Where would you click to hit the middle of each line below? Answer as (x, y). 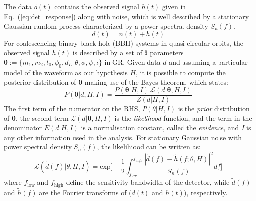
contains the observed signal (97, 6)
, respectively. (207, 192)
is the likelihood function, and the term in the (183, 118)
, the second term (42, 118)
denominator (23, 128)
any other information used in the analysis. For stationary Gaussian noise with (123, 137)
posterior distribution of (40, 82)
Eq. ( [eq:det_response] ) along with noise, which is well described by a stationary (127, 16)
